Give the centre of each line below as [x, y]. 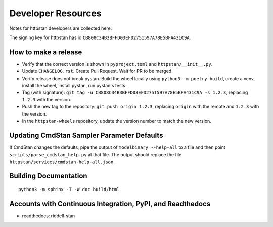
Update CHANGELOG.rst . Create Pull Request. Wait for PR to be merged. [97, 71]
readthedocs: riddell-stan [49, 216]
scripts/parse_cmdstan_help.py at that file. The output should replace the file [96, 155]
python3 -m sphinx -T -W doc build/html [69, 190]
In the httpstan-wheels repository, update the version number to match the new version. [117, 121]
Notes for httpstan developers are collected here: [61, 28]
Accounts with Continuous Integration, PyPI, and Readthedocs [110, 203]
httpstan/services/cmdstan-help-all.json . [62, 162]
